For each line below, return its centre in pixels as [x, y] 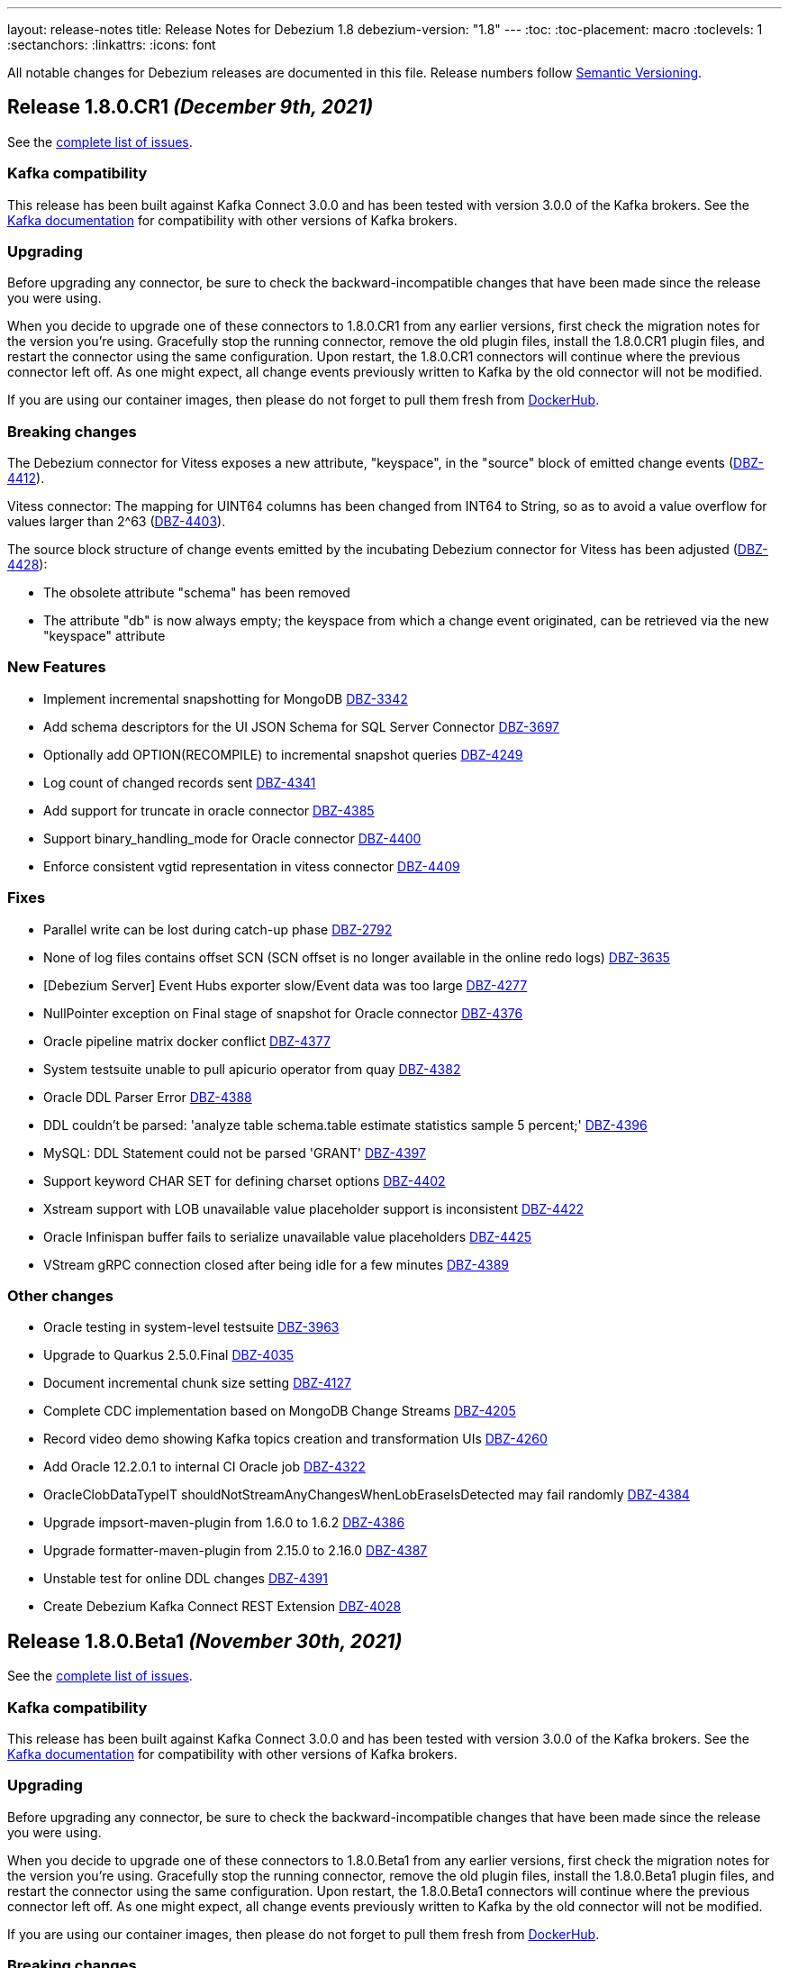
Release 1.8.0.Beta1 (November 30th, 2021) [205, 1641]
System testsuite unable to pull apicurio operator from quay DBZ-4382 [252, 1069]
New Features [57, 667]
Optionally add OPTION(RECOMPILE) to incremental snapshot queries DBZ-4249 [283, 754]
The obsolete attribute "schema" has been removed [197, 593]
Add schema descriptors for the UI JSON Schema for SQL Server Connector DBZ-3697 [302, 726]
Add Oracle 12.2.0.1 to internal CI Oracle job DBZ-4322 [204, 1467]
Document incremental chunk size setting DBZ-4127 [198, 1383]
